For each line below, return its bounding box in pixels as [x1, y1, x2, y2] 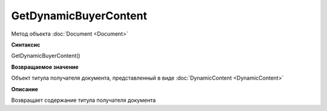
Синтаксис [11, 41, 41, 48]
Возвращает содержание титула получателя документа [11, 97, 156, 104]
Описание [11, 85, 39, 93]
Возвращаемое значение [11, 63, 79, 71]
